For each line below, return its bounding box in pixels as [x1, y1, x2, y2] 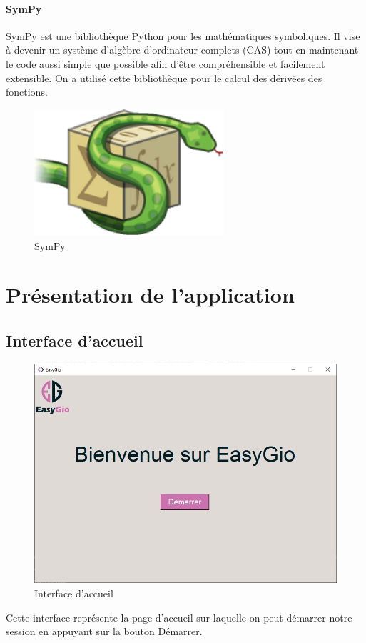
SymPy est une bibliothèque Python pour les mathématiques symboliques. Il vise [6, 28, 360, 43]
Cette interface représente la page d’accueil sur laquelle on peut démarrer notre [6, 609, 352, 624]
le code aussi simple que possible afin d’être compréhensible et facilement [6, 56, 325, 71]
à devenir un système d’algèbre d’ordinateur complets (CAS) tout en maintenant [6, 42, 359, 57]
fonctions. [6, 84, 48, 99]
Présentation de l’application [6, 280, 295, 309]
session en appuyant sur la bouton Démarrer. [6, 624, 203, 639]
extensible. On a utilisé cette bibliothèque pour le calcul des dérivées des [6, 70, 322, 85]
